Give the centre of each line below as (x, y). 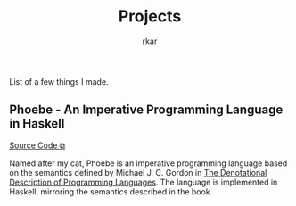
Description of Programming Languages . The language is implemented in (144, 182)
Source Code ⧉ (37, 145)
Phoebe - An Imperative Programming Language (146, 110)
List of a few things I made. (59, 81)
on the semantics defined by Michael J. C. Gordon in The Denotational (138, 172)
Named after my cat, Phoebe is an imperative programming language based (148, 163)
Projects (150, 16)
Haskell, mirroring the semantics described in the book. (111, 191)
